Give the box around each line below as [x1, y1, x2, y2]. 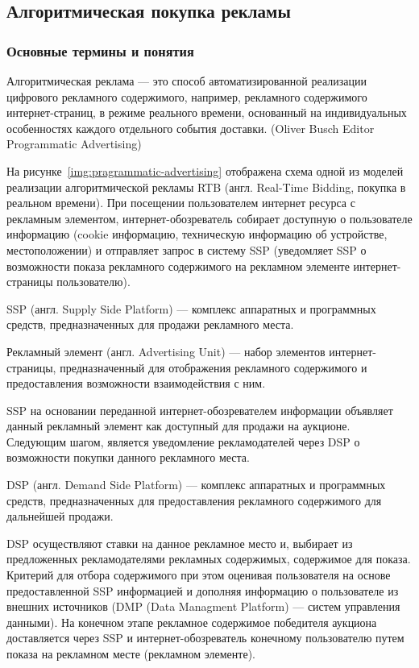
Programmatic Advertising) [6, 135, 142, 152]
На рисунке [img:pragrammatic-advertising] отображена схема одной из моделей [6, 162, 404, 179]
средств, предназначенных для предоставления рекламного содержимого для [6, 492, 382, 508]
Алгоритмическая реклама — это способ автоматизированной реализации [6, 73, 367, 89]
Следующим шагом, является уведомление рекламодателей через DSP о [6, 433, 360, 450]
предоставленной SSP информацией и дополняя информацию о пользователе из [6, 582, 399, 599]
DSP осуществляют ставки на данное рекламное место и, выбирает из [6, 534, 353, 551]
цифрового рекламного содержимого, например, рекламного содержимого [6, 88, 367, 105]
